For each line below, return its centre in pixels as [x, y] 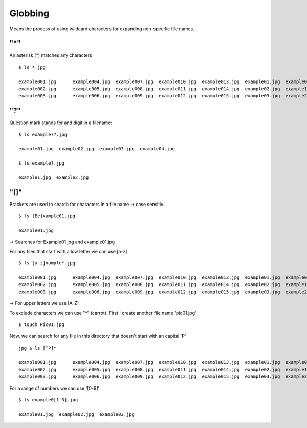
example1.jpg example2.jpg [54, 178]
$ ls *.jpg [32, 67]
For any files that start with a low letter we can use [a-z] [68, 251]
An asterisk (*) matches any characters [51, 55]
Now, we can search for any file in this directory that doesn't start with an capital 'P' [98, 336]
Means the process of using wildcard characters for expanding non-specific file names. [102, 29]
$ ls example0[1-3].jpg [48, 400]
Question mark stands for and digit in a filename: [61, 123]
